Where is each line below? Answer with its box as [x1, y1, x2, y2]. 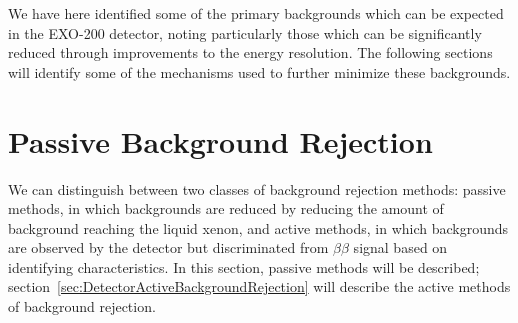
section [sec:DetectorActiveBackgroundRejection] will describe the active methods [8, 276, 511, 297]
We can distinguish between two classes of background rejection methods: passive [8, 178, 506, 199]
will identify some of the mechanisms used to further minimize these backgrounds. [8, 61, 511, 82]
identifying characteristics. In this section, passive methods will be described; [8, 256, 480, 277]
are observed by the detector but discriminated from [8, 237, 329, 258]
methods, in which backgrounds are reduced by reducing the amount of [8, 198, 444, 219]
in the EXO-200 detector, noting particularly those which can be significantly [8, 22, 482, 43]
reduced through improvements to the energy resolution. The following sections [8, 42, 493, 63]
